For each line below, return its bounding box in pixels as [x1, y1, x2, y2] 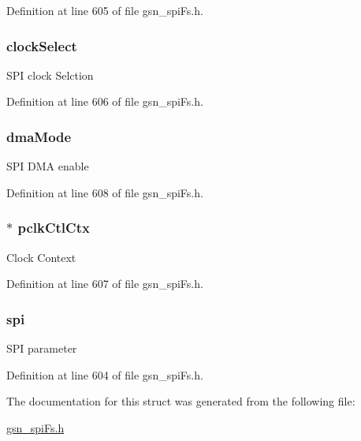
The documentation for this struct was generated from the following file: [6, 393, 355, 409]
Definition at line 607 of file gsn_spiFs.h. [6, 275, 203, 292]
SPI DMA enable [6, 158, 89, 174]
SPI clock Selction [6, 66, 94, 83]
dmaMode [6, 126, 72, 146]
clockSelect [6, 36, 77, 55]
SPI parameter [6, 340, 77, 357]
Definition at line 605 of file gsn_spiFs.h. [6, 2, 203, 18]
